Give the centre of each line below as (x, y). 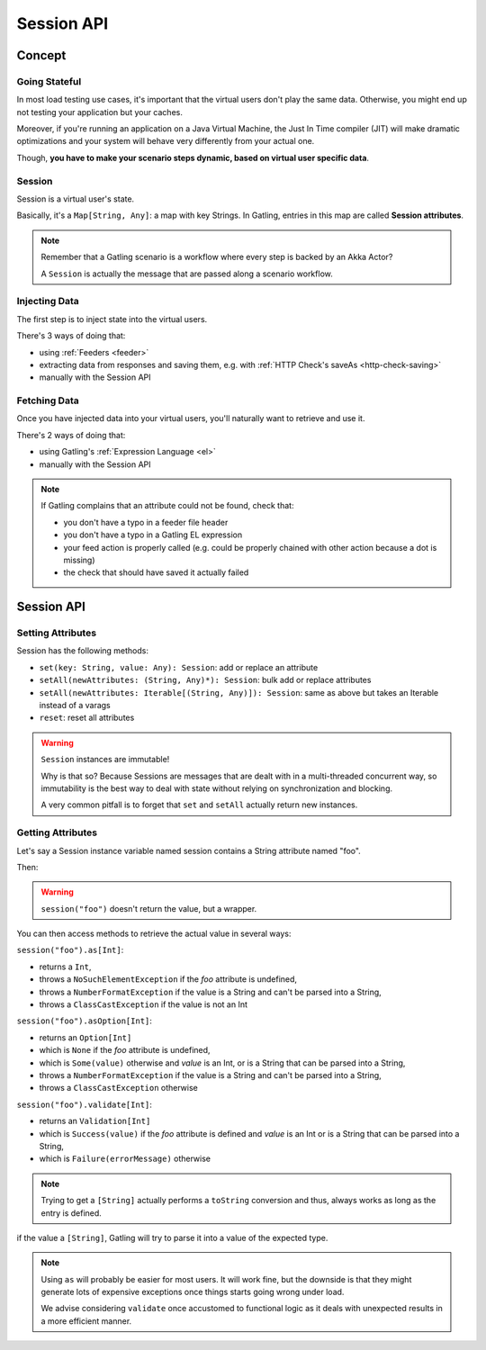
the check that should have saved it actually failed (156, 572)
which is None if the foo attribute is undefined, (125, 1050)
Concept (41, 55)
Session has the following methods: (82, 651)
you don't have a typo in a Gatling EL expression (153, 535)
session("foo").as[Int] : (70, 950)
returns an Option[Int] (85, 1037)
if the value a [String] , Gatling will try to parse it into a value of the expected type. (172, 1237)
